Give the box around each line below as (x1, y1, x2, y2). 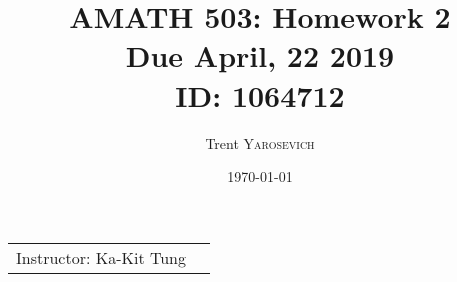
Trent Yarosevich (205, 132, 315, 153)
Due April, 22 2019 (125, 35, 395, 76)
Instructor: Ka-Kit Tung (16, 245, 186, 269)
